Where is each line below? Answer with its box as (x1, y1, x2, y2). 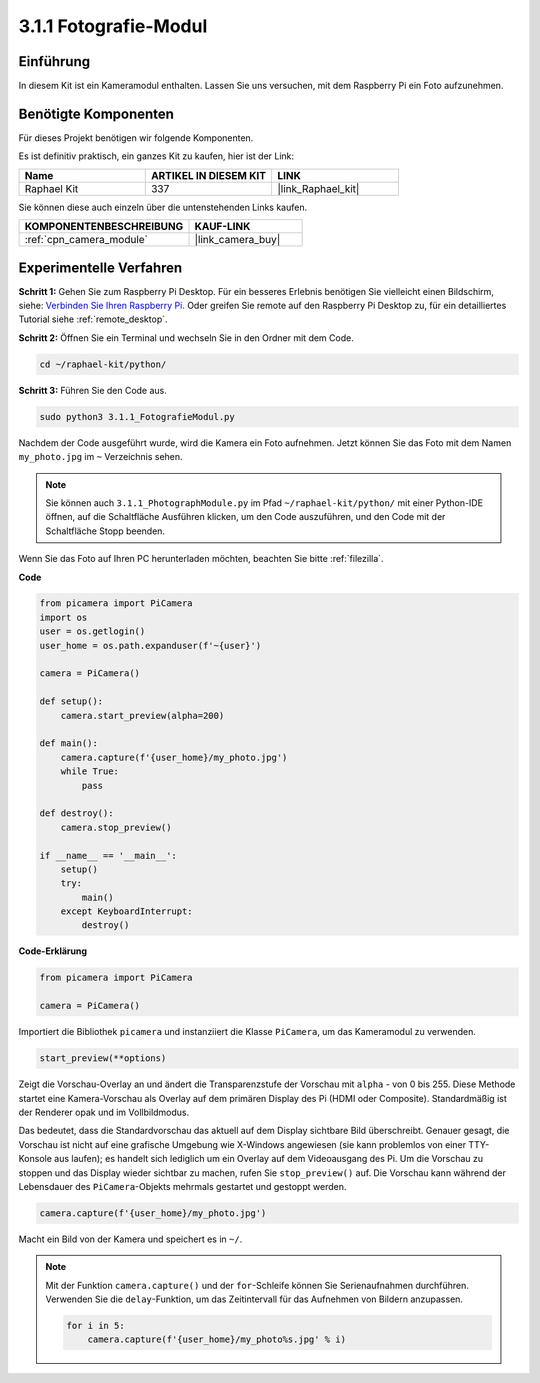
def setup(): (39, 696, 104, 707)
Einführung (18, 53, 90, 70)
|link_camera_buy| (194, 233, 281, 247)
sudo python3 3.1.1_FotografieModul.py (39, 411, 235, 422)
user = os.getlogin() (39, 626, 146, 637)
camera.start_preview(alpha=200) (60, 710, 225, 721)
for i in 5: (66, 1320, 125, 1332)
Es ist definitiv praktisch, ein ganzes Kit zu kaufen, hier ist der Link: (18, 150, 295, 162)
